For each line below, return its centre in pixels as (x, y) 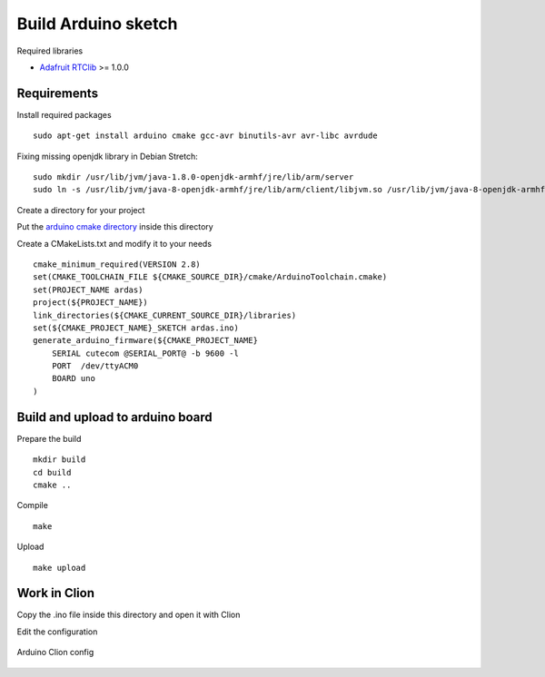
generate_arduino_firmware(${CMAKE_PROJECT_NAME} (146, 341)
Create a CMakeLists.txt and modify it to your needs (114, 243)
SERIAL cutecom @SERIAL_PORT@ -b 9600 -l (145, 353)
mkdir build (59, 460)
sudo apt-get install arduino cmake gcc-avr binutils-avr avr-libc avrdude (205, 136)
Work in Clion (56, 593)
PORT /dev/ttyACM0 (95, 366)
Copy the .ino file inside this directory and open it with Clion (129, 615)
